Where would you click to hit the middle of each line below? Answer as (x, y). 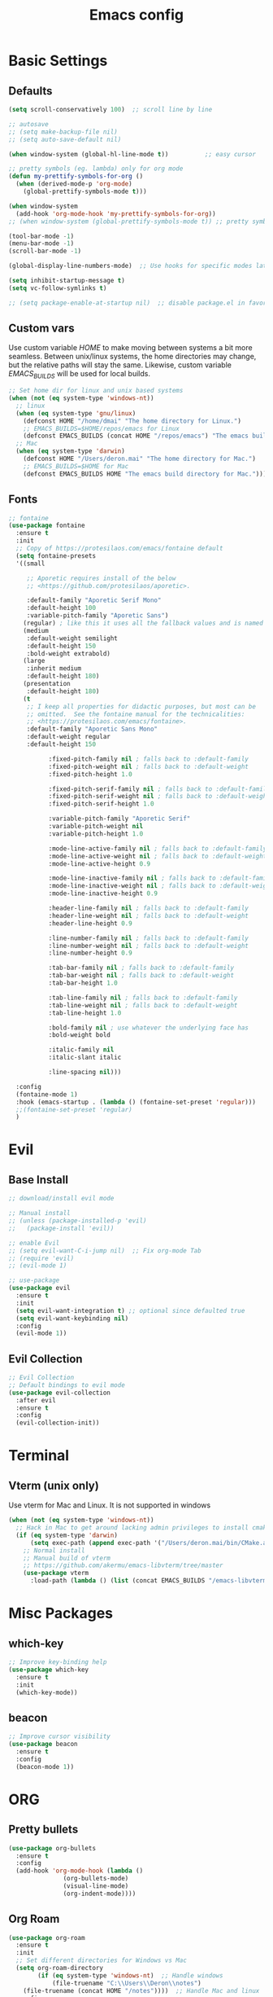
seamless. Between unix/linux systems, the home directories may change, (132, 357)
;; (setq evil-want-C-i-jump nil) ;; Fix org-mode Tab (105, 1251)
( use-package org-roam (47, 1938)
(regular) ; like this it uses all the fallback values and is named (143, 623)
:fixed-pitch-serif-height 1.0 (101, 804)
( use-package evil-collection (60, 1393)
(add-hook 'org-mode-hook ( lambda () (80, 1871)
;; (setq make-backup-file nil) (63, 132)
